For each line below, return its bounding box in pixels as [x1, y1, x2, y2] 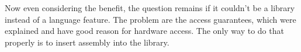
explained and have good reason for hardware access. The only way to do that [5, 25, 284, 37]
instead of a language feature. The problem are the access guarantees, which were [5, 13, 296, 25]
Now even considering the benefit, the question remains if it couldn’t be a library [5, 2, 295, 13]
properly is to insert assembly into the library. [5, 36, 169, 48]
